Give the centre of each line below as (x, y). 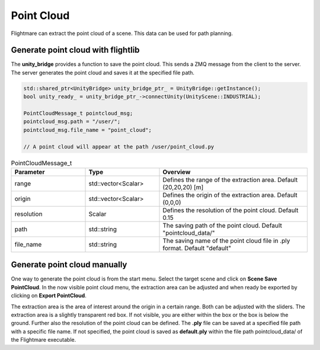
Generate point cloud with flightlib (75, 50)
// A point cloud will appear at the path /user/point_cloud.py (119, 146)
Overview (177, 172)
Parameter (30, 172)
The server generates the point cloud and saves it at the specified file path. (103, 72)
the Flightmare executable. (44, 340)
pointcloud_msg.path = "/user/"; (72, 122)
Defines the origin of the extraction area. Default (230, 195)
